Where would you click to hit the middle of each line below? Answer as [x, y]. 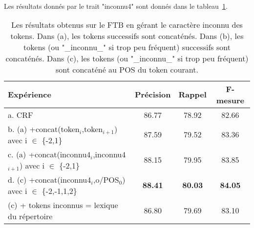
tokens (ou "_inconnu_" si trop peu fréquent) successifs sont [127, 47]
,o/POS [106, 179]
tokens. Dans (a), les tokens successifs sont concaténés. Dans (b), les [127, 36]
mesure [230, 100]
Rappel [192, 95]
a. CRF [21, 114]
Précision [153, 95]
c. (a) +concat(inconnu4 [49, 154]
